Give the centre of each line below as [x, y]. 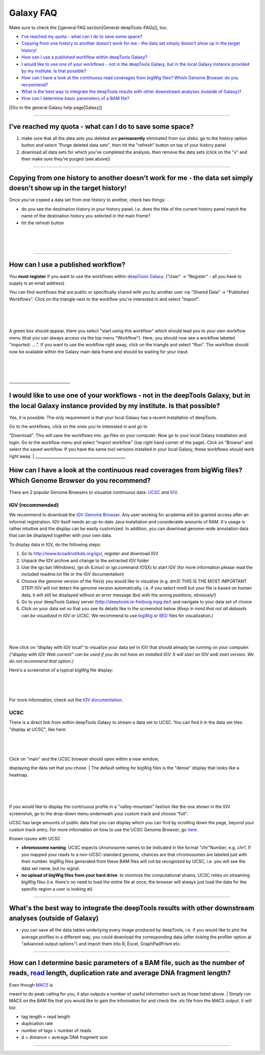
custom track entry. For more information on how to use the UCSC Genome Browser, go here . [104, 830]
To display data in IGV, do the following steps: [55, 544]
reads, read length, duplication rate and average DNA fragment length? [120, 973]
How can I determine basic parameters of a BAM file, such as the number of [127, 963]
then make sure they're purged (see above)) [66, 159]
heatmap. [19, 775]
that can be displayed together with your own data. [61, 535]
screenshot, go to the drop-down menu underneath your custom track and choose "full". [99, 813]
